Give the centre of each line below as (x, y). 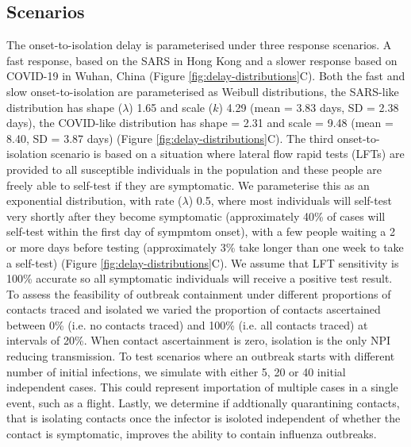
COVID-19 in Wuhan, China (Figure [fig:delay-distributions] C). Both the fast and (206, 76)
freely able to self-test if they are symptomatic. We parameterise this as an (188, 185)
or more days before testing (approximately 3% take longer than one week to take (205, 247)
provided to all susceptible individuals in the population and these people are (194, 169)
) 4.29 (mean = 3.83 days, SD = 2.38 (309, 107)
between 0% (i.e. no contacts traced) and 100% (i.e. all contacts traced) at (187, 324)
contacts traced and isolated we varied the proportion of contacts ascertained (194, 309)
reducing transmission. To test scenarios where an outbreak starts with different (201, 356)
